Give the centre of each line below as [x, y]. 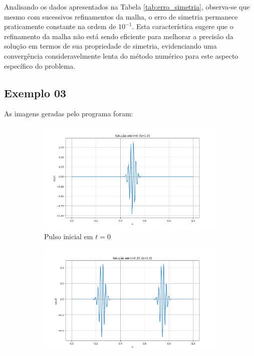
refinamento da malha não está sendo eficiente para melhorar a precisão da [119, 36]
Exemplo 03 [35, 93]
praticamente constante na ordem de [60, 26]
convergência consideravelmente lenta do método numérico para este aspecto [121, 55]
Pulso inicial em [69, 236]
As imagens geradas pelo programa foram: [69, 114]
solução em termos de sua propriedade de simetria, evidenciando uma [110, 46]
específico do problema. [40, 65]
